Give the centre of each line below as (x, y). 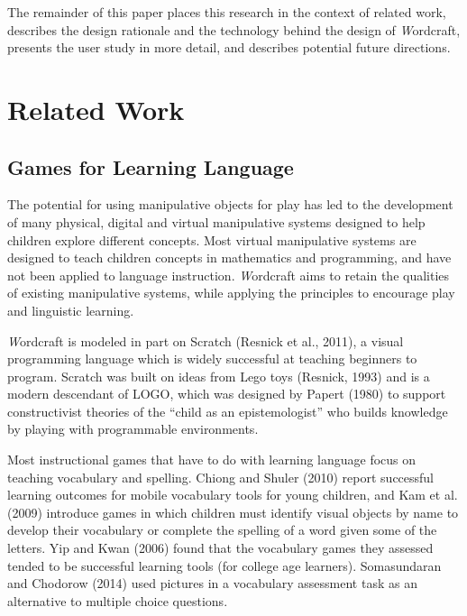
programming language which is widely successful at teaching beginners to (212, 359)
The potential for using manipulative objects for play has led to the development (230, 204)
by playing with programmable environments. (133, 429)
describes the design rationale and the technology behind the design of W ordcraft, (234, 29)
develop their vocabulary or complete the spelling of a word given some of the (222, 530)
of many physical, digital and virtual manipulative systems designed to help (216, 221)
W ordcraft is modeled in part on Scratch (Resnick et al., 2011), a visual (206, 340)
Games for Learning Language (151, 166)
